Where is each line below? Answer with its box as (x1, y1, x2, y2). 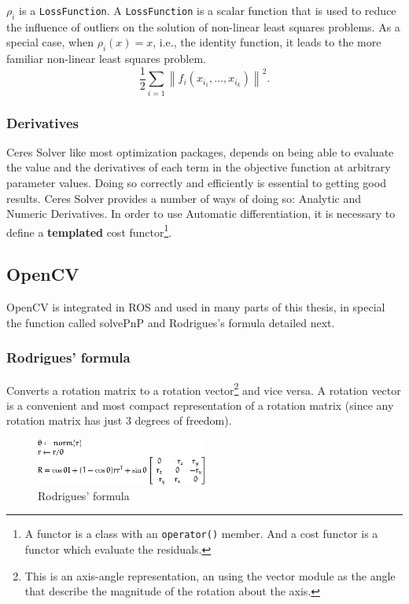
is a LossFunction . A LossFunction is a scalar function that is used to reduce (19, 2, 396, 18)
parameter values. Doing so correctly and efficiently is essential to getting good (6, 174, 386, 190)
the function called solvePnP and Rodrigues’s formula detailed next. (6, 314, 335, 330)
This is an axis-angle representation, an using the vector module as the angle (24, 567, 396, 584)
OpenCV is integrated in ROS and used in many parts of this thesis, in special (6, 299, 385, 315)
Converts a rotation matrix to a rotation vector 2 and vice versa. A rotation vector (6, 379, 401, 398)
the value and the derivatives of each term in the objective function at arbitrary (6, 159, 391, 175)
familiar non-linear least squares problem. (6, 50, 206, 67)
